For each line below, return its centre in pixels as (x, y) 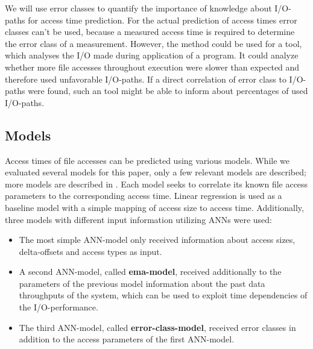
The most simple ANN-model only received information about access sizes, (157, 240)
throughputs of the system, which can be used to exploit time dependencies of (163, 295)
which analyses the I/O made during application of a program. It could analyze (152, 55)
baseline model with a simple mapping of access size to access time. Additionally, (154, 207)
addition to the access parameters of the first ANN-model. (127, 339)
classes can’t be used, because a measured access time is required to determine (150, 32)
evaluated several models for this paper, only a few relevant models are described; (156, 172)
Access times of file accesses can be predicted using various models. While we (147, 160)
